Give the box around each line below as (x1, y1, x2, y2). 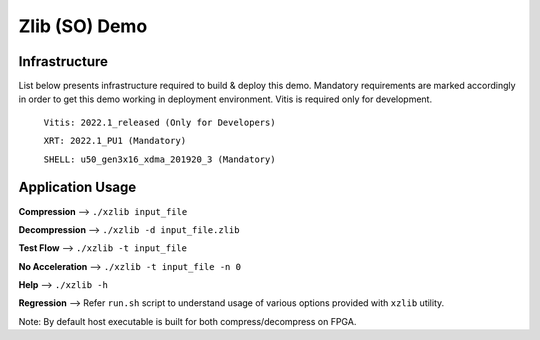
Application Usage (18, 179, 137, 196)
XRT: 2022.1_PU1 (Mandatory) (43, 135, 187, 147)
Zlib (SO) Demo (18, 15, 148, 37)
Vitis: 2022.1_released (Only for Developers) (43, 116, 276, 128)
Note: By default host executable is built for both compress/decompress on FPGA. (18, 315, 357, 327)
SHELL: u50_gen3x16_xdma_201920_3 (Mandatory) (43, 153, 276, 165)
